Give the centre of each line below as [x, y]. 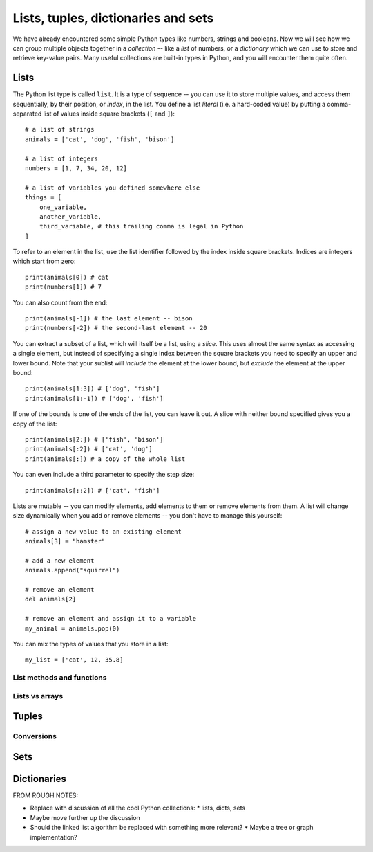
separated [27, 114]
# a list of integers [61, 158]
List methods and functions [60, 678]
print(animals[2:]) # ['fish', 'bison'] [94, 439]
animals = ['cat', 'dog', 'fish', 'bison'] [100, 139]
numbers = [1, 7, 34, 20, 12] [76, 168]
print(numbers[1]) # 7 [64, 287]
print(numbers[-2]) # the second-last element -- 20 [116, 328]
